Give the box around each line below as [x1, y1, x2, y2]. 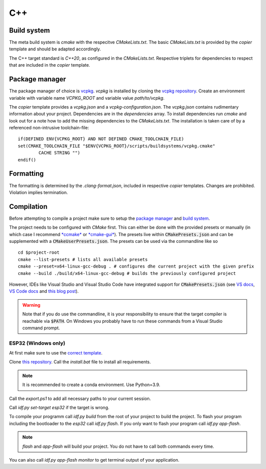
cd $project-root [18, 250, 60, 255]
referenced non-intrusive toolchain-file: [9, 125, 89, 131]
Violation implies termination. [9, 189, 68, 195]
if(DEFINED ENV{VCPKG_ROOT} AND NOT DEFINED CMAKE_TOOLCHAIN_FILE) [18, 136, 184, 142]
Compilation [9, 202, 48, 211]
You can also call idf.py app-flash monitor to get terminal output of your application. [9, 457, 180, 463]
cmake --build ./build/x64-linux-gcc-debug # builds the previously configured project [18, 271, 236, 276]
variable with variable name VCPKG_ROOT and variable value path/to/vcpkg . [9, 95, 165, 101]
